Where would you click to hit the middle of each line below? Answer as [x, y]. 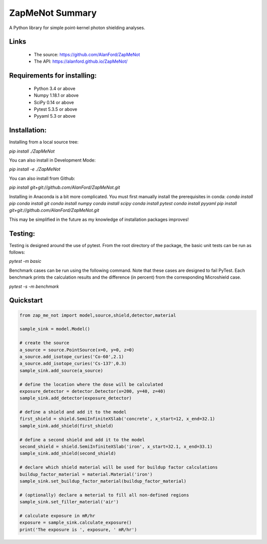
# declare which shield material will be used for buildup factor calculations [119, 467]
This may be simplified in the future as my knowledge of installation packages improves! [99, 219]
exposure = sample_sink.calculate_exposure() [76, 523]
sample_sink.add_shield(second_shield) [68, 454]
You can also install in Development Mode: [52, 160]
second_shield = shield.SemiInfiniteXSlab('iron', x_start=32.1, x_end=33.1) [116, 447]
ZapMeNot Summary [53, 13]
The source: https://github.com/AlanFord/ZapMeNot [87, 54]
